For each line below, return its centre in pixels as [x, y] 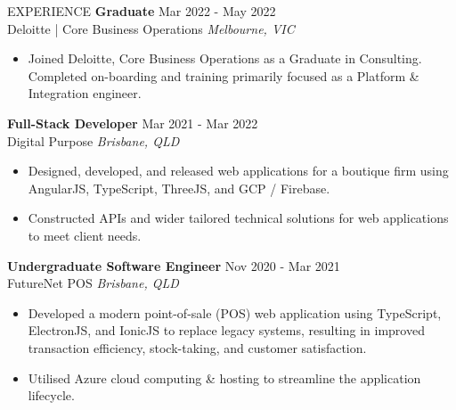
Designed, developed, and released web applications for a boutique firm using [238, 171]
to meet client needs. [85, 235]
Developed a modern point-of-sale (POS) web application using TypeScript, [235, 312]
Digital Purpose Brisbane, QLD [94, 140]
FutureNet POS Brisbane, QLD [93, 283]
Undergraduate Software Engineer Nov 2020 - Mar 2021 [174, 265]
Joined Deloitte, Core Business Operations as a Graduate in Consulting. [225, 58]
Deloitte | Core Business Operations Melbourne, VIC [151, 28]
